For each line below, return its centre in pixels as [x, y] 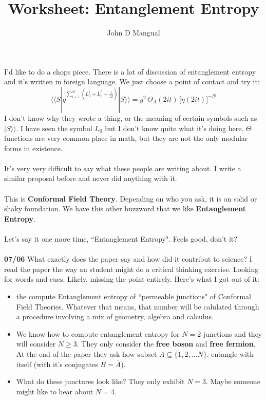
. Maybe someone [233, 381]
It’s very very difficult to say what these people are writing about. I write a [123, 168]
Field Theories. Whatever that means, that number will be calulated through [138, 306]
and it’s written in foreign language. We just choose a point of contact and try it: [132, 81]
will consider [36, 344]
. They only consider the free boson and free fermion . [166, 344]
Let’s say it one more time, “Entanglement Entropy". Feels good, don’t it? [121, 239]
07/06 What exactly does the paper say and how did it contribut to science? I [128, 259]
